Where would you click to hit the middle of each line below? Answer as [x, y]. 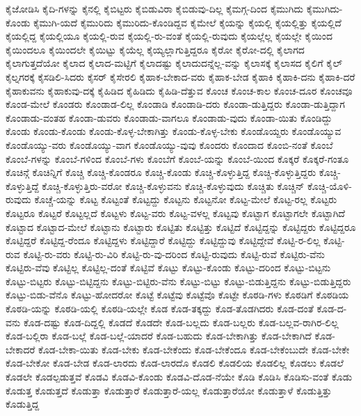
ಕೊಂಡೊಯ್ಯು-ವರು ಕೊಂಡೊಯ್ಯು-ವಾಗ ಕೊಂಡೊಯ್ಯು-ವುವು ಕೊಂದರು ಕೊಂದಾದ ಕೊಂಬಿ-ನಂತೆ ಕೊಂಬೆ [169, 144]
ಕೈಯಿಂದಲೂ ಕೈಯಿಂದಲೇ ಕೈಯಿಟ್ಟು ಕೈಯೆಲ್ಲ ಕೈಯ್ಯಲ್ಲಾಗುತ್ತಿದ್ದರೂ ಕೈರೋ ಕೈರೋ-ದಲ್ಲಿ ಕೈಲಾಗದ [155, 49]
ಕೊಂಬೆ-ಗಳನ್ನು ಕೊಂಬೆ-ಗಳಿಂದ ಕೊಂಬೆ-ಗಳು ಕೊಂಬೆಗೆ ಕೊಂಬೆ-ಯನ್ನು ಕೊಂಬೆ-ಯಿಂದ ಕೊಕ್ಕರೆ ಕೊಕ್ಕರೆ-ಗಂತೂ [177, 158]
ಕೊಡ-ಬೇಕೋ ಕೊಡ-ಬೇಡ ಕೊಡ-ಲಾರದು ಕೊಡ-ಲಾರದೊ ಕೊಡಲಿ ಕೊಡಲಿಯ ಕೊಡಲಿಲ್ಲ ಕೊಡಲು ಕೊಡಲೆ [175, 363]
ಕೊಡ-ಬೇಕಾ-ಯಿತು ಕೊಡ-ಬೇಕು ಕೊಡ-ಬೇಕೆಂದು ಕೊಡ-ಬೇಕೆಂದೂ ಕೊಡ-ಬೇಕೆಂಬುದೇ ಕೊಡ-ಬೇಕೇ [194, 349]
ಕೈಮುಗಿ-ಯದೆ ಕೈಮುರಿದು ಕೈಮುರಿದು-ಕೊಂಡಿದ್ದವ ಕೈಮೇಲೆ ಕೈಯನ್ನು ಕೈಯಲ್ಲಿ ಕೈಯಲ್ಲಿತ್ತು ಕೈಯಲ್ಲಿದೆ [187, 22]
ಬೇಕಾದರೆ [21, 349]
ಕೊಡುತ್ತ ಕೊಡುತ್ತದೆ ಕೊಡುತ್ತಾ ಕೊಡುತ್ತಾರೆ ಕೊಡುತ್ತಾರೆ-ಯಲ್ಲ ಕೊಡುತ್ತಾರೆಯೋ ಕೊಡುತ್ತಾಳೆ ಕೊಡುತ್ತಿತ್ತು [169, 390]
